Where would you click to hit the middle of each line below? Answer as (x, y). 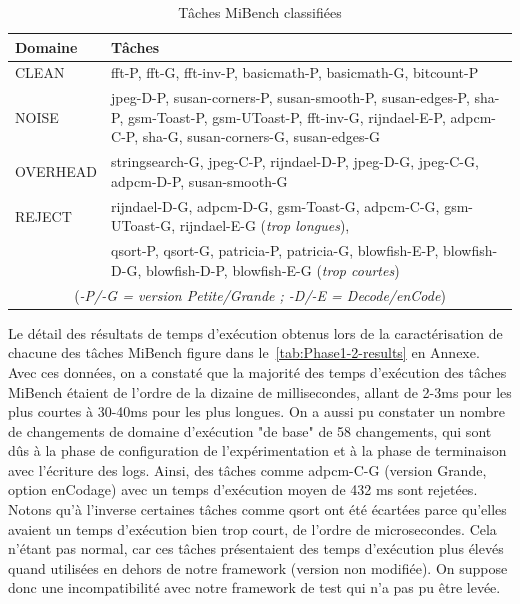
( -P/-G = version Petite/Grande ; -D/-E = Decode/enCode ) (260, 294)
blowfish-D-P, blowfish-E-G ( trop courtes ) (272, 269)
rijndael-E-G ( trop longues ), (264, 225)
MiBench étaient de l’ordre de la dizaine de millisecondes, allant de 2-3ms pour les (260, 391)
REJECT (43, 215)
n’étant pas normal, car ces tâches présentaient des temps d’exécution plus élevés (256, 548)
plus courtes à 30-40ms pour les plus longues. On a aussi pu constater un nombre (257, 411)
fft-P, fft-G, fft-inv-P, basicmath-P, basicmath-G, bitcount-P (295, 72)
